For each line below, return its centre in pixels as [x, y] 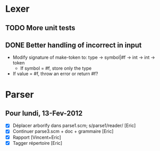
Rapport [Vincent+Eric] [37, 137]
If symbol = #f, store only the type [56, 68]
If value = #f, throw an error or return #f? [55, 74]
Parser [20, 94]
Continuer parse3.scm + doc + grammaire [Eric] [63, 132]
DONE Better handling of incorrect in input [73, 45]
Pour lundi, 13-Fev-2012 [44, 113]
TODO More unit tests [40, 28]
